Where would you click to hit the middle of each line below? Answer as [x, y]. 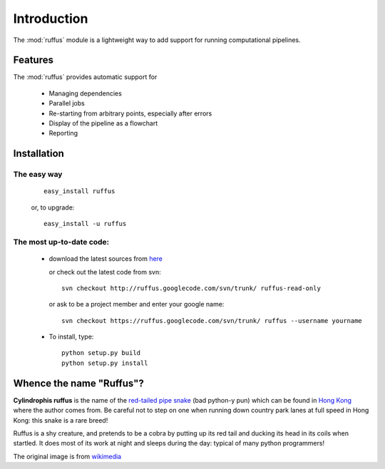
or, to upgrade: [53, 207]
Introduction [51, 19]
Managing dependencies [86, 93]
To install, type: [71, 337]
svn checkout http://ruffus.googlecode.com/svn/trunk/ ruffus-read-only [191, 288]
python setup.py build [101, 353]
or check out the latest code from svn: [105, 272]
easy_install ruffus [79, 191]
